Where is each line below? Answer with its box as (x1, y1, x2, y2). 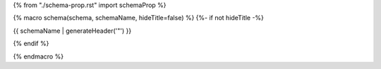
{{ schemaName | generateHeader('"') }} (13, 26, 132, 35)
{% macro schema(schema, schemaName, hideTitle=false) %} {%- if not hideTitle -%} (13, 14, 265, 22)
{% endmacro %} (13, 52, 64, 61)
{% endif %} (13, 39, 49, 48)
